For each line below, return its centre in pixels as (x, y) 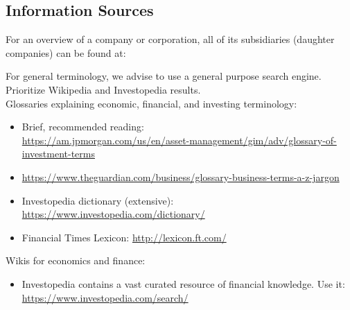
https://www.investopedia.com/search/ (105, 297)
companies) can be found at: (66, 52)
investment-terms (58, 154)
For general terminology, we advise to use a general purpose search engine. (164, 76)
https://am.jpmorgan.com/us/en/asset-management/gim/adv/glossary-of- (179, 140)
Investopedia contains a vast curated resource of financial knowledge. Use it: (183, 283)
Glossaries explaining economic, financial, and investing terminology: (151, 103)
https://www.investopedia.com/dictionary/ (113, 214)
